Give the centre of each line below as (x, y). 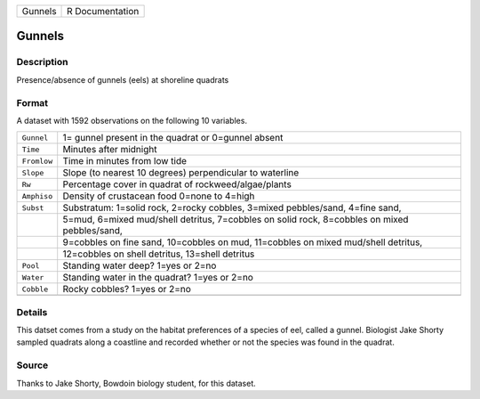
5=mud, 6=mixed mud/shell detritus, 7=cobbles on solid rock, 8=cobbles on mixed (236, 220)
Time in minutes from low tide (124, 161)
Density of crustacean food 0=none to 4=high (159, 196)
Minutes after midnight (110, 150)
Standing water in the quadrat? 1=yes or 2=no (158, 278)
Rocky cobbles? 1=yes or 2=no (127, 289)
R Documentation (103, 11)
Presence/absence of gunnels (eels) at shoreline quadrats (123, 79)
